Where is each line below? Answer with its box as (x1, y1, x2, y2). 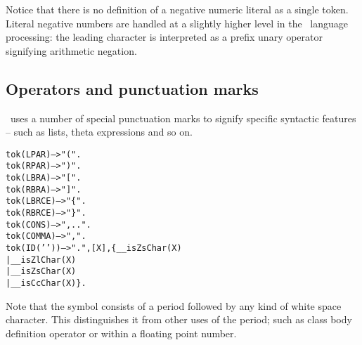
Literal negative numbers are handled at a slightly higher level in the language (6, 15, 349, 30)
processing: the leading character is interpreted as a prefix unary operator (6, 30, 323, 44)
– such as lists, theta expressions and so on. (6, 124, 193, 139)
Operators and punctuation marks (6, 77, 259, 99)
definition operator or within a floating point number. (6, 325, 237, 340)
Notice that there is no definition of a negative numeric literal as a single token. (6, 2, 349, 16)
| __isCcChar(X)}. (6, 278, 86, 288)
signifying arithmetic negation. (6, 43, 137, 58)
